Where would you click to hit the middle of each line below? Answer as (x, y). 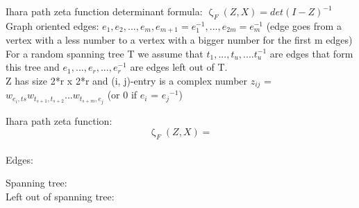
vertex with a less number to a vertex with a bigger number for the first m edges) (179, 40)
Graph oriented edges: (52, 25)
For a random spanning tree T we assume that (105, 53)
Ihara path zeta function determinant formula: (104, 11)
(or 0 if (122, 95)
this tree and (33, 67)
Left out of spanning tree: (60, 196)
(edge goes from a (304, 25)
